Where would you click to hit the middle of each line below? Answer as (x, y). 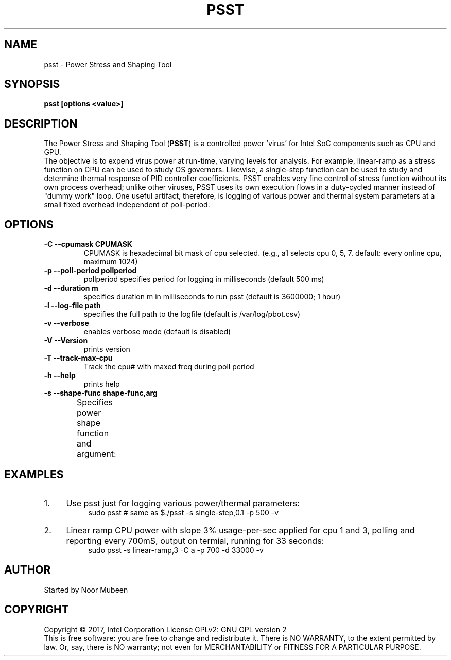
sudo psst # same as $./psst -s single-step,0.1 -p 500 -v (184, 512)
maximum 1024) (111, 262)
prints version (107, 349)
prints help (102, 384)
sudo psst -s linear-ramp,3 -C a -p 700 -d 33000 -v (176, 550)
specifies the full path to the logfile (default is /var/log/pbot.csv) (192, 314)
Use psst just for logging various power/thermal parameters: (183, 503)
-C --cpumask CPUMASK (88, 244)
